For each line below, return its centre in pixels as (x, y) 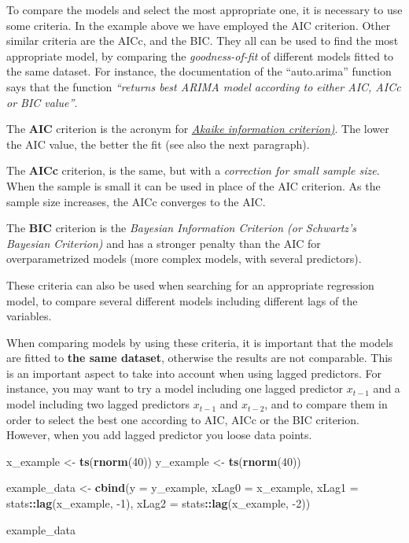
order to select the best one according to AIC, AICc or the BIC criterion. (183, 419)
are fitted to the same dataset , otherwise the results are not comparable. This (199, 358)
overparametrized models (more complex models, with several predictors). (184, 259)
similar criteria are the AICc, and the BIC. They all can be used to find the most (203, 41)
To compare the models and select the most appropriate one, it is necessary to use (204, 9)
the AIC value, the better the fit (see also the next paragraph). (158, 144)
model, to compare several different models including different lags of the (182, 300)
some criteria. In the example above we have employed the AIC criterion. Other (199, 25)
